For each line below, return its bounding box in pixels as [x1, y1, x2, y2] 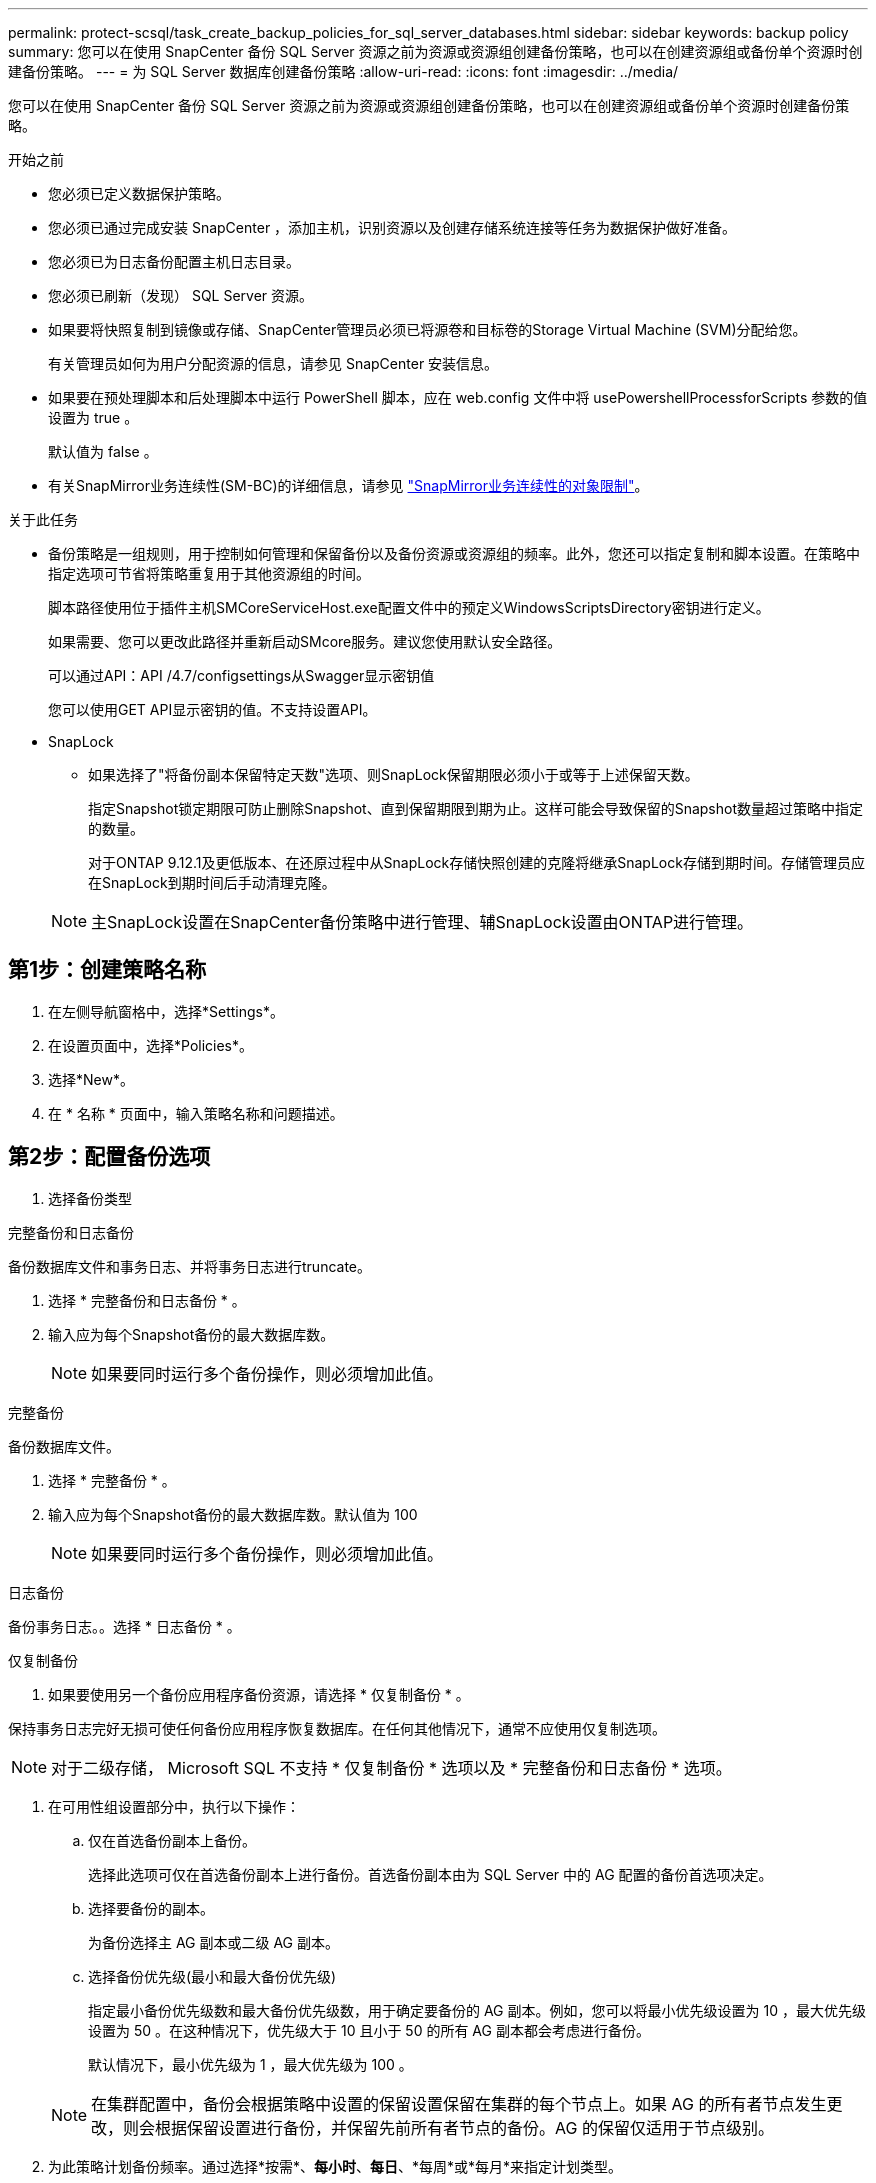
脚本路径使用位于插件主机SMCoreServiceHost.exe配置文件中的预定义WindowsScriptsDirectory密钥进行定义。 [48, 599, 770, 616]
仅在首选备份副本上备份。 [88, 1831, 256, 1849]
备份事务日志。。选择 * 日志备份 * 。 [8, 1617, 241, 1635]
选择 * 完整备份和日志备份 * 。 [48, 1291, 246, 1309]
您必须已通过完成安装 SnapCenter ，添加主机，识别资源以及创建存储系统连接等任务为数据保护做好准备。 [48, 219, 737, 236]
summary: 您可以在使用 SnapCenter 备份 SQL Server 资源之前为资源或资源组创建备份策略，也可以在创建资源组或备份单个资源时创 [8, 43, 863, 60]
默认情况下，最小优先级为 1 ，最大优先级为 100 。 [88, 2055, 413, 2073]
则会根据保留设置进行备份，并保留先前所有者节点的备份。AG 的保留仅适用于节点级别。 [123, 2117, 774, 2138]
